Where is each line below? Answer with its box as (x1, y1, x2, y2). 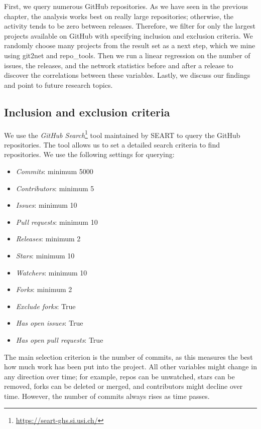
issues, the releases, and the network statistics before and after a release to (4, 60, 233, 70)
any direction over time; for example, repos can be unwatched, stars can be (4, 371, 235, 381)
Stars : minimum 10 (16, 250, 75, 260)
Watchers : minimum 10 (16, 267, 87, 277)
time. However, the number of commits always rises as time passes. (4, 390, 210, 401)
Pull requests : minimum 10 (16, 216, 98, 227)
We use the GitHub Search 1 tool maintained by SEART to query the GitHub (4, 128, 240, 140)
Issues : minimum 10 (16, 200, 77, 210)
